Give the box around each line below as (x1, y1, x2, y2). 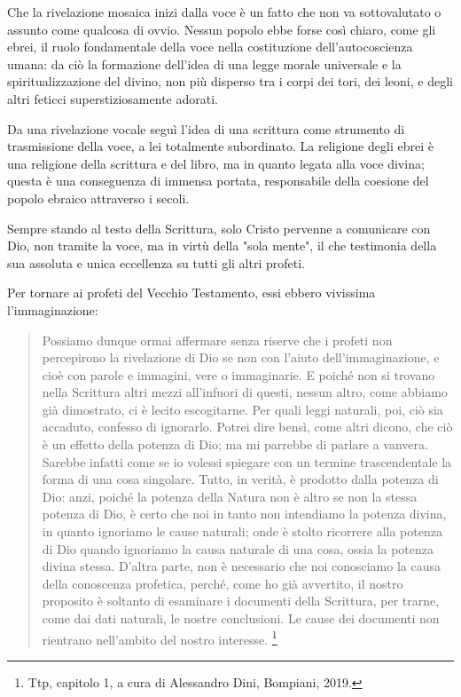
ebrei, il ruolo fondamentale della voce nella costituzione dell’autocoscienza (7, 37, 413, 56)
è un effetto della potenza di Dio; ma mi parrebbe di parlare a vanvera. (42, 435, 428, 454)
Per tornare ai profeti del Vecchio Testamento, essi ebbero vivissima (7, 283, 376, 302)
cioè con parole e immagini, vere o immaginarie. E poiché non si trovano (42, 365, 435, 384)
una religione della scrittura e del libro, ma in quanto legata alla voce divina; (7, 154, 425, 172)
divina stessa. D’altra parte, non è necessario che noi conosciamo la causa (42, 557, 441, 575)
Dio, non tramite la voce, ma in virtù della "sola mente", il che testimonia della (7, 236, 437, 255)
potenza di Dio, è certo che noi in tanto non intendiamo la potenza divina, (42, 504, 447, 523)
